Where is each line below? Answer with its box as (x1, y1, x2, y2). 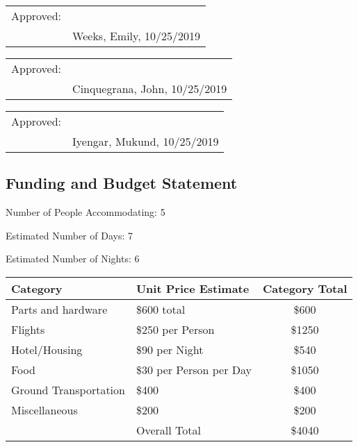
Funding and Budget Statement (6, 172, 238, 194)
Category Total (262, 280, 348, 296)
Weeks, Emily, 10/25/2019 (72, 28, 200, 44)
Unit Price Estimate (136, 280, 250, 296)
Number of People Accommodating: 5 (6, 205, 165, 219)
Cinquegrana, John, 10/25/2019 (72, 81, 227, 96)
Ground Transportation (11, 381, 125, 398)
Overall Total (136, 421, 201, 438)
